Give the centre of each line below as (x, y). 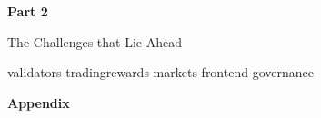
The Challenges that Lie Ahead (95, 41)
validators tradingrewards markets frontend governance (160, 72)
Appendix (39, 102)
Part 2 (28, 11)
